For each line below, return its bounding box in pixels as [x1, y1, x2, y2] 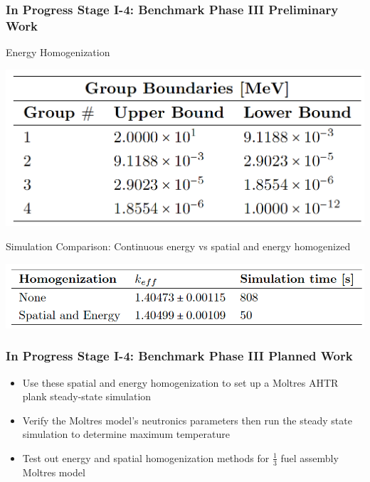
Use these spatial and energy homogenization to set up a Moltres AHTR [22, 375, 339, 390]
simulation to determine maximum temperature [22, 427, 230, 441]
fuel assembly [280, 450, 339, 465]
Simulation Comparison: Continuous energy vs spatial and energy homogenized [6, 238, 351, 253]
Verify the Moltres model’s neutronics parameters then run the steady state [22, 412, 352, 427]
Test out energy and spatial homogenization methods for [22, 450, 270, 465]
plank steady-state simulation [22, 389, 152, 404]
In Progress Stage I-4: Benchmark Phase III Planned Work [6, 347, 353, 365]
